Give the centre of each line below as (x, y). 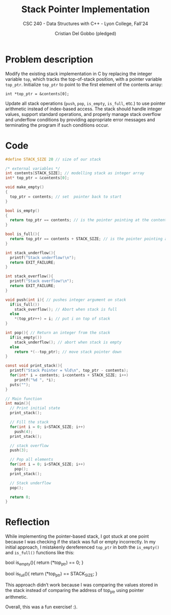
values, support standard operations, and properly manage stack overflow (83, 114)
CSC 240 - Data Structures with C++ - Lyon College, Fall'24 (85, 23)
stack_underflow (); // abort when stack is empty (68, 342)
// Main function (24, 399)
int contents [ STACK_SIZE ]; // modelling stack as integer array (75, 173)
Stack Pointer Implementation (85, 9)
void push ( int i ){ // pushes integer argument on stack (66, 300)
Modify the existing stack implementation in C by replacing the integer (79, 74)
